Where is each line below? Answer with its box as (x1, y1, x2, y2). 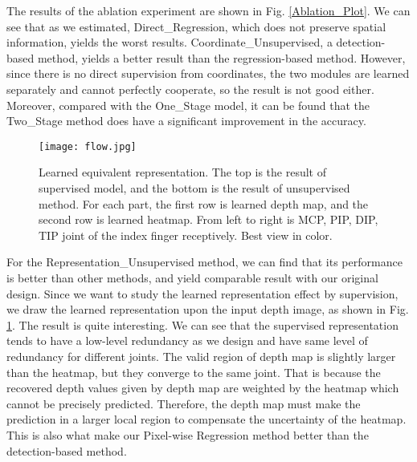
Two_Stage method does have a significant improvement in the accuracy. (6, 112, 366, 129)
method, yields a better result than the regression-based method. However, (37, 49, 406, 66)
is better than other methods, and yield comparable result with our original (6, 269, 378, 286)
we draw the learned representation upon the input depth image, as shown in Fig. (6, 301, 409, 318)
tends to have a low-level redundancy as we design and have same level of (6, 332, 368, 349)
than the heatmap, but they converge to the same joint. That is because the (6, 363, 381, 380)
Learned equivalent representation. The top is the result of (39, 164, 326, 180)
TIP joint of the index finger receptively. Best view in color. (39, 226, 333, 243)
